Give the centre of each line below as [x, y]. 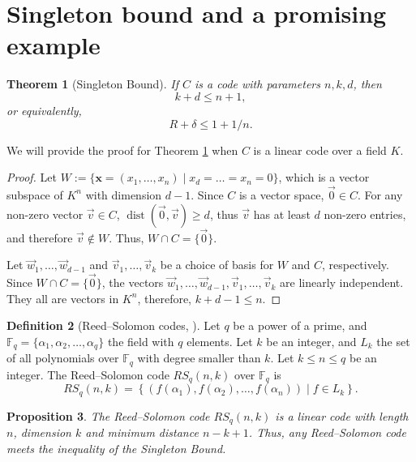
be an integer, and [311, 341]
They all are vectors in [63, 298]
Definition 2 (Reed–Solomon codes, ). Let [114, 325]
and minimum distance [142, 432]
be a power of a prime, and [300, 325]
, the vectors [133, 282]
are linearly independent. [342, 282]
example [54, 45]
